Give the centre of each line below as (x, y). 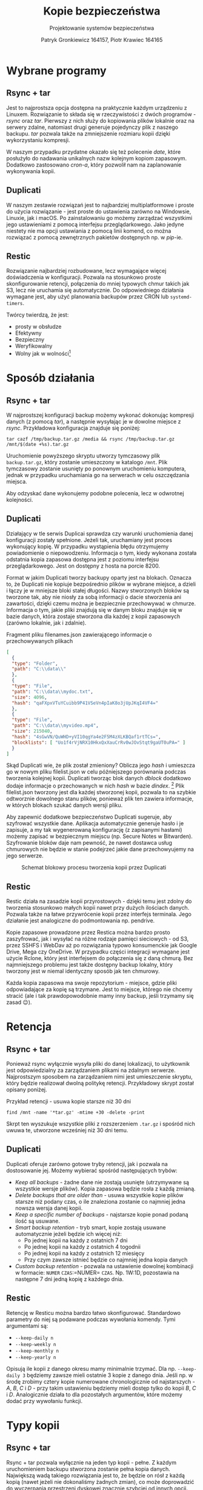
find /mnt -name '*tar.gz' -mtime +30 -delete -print (76, 1112)
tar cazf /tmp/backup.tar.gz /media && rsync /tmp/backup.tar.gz (90, 439)
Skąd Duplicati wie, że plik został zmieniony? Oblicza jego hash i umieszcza (101, 765)
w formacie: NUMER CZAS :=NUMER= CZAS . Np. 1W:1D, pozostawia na (97, 1272)
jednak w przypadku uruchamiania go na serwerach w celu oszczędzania (98, 475)
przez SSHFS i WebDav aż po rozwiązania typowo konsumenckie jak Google (102, 945)
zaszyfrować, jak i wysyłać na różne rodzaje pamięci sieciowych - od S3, (98, 939)
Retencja (29, 1027)
